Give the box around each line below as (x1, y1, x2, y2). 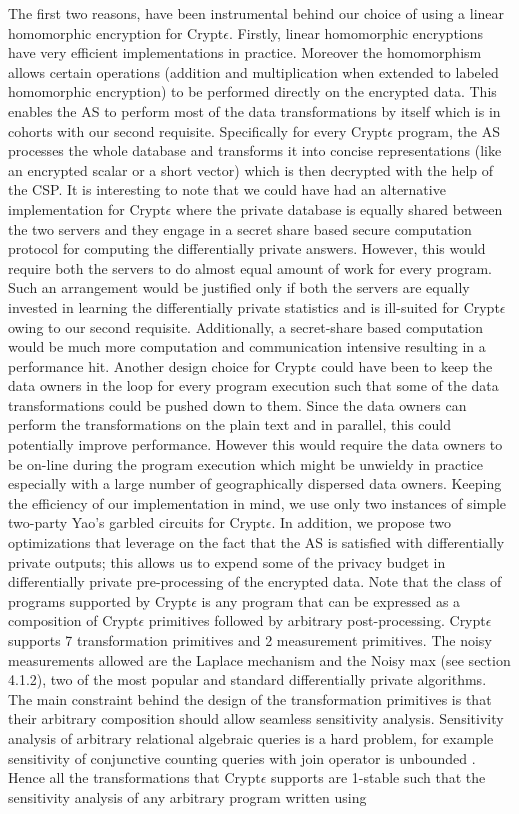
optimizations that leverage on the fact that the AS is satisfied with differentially (8, 532, 505, 553)
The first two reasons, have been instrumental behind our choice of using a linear (8, 3, 505, 23)
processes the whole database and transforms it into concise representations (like (8, 140, 502, 161)
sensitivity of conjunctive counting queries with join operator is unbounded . (8, 747, 476, 768)
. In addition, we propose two (271, 512, 451, 533)
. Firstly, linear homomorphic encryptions (228, 22, 484, 43)
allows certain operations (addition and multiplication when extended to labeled (8, 61, 499, 82)
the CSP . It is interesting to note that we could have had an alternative (8, 179, 446, 200)
